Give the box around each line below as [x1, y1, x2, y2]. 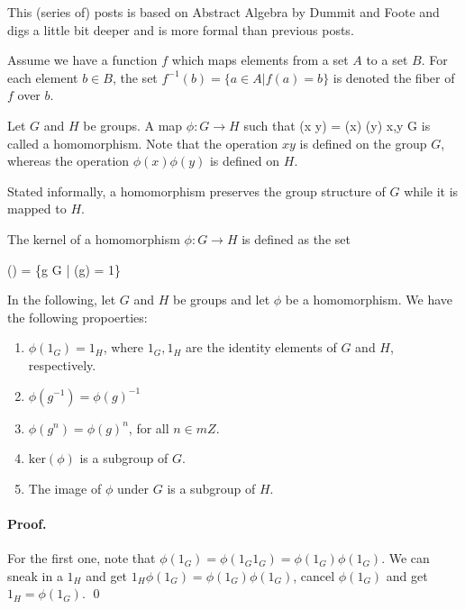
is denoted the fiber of [333, 68, 455, 86]
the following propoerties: [7, 307, 148, 326]
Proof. [7, 514, 47, 532]
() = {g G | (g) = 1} [7, 259, 122, 278]
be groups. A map [83, 115, 183, 134]
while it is [404, 181, 459, 200]
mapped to [7, 199, 67, 218]
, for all [128, 418, 169, 437]
